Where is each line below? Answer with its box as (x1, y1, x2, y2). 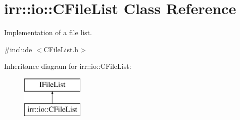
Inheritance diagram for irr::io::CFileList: (4, 61, 131, 71)
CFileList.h (43, 44, 79, 54)
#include (4, 44, 32, 54)
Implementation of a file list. (4, 27, 92, 38)
